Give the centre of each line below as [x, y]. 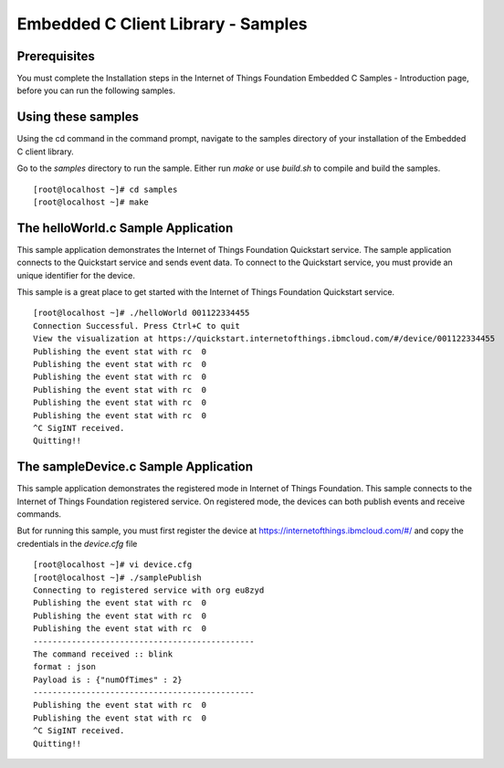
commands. [39, 514]
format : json [64, 667]
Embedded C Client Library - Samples [162, 24]
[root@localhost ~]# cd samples [105, 189]
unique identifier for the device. [76, 275]
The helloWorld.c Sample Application [125, 228]
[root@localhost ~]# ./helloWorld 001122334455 [142, 313]
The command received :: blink [103, 654]
